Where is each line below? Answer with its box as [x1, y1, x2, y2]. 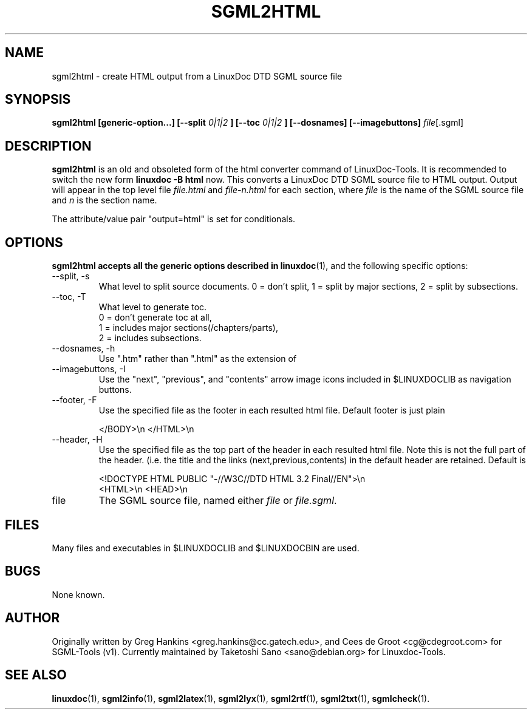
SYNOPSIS [5, 92, 71, 107]
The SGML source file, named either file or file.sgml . [98, 494, 337, 507]
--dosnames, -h [52, 343, 115, 354]
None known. [52, 589, 105, 600]
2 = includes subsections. [98, 333, 202, 344]
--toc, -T [52, 291, 86, 302]
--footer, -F [52, 395, 97, 406]
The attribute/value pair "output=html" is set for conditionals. [52, 214, 296, 225]
